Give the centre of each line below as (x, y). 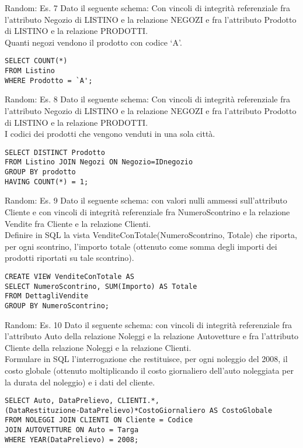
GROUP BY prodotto (40, 172)
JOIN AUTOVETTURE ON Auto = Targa (72, 430)
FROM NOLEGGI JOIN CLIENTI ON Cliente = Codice (99, 420)
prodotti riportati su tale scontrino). (69, 258)
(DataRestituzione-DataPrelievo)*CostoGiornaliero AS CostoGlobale (139, 410)
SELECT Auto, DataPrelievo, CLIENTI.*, (82, 401)
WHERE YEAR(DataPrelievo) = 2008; (72, 440)
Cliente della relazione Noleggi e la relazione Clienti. (98, 347)
